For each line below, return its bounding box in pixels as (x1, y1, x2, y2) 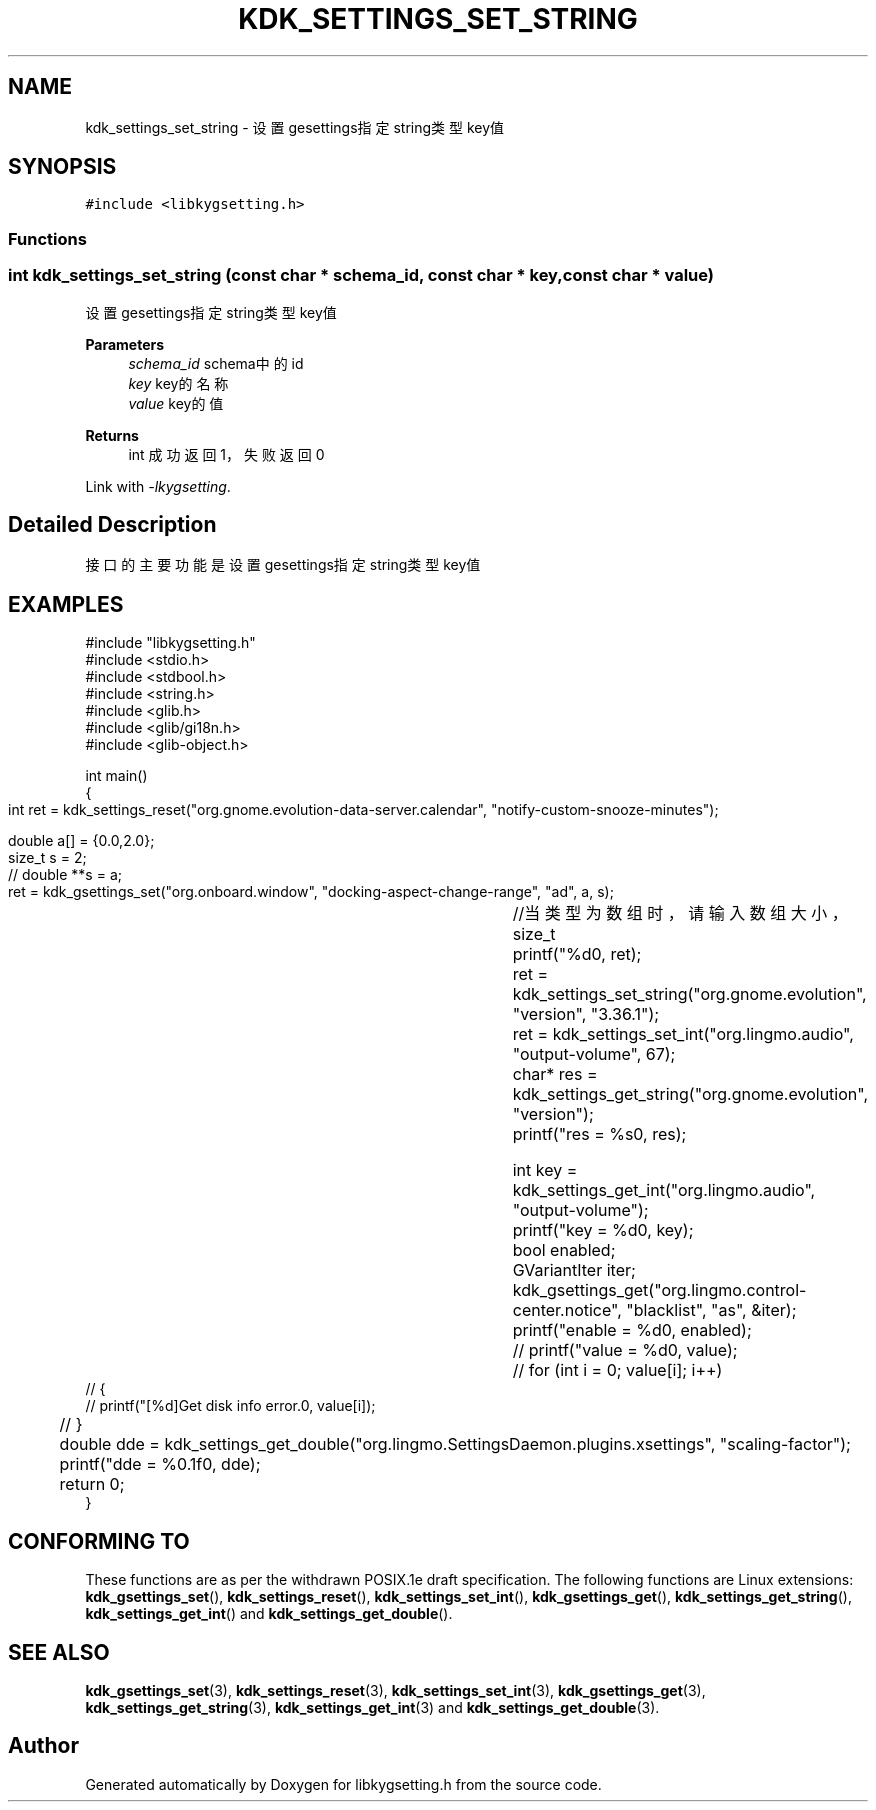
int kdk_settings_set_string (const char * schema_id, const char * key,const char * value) (8, 265, 714, 286)
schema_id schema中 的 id (128, 354, 304, 372)
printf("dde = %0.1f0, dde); (59, 1454, 261, 1475)
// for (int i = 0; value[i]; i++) (512, 1360, 723, 1381)
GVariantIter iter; (512, 1260, 636, 1281)
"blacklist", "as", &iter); (626, 1300, 797, 1321)
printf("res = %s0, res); (512, 1124, 687, 1145)
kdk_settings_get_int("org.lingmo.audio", (512, 1180, 816, 1201)
